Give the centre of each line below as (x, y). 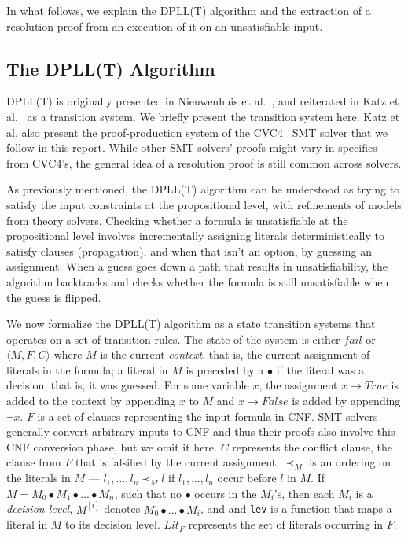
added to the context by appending (91, 401)
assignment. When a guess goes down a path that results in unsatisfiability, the (197, 266)
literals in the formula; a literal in (87, 369)
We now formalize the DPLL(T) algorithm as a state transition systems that (191, 324)
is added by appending (346, 401)
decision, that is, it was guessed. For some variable (128, 385)
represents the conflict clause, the (312, 446)
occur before (247, 478)
